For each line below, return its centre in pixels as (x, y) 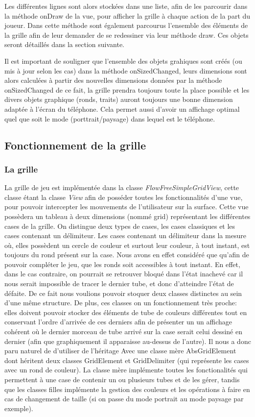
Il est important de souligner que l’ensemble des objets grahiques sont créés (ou (123, 61)
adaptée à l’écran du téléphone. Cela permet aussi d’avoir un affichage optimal (122, 109)
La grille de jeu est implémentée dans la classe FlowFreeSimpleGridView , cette (122, 187)
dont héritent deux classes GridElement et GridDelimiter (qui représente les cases (127, 360)
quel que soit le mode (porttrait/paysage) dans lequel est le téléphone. (110, 118)
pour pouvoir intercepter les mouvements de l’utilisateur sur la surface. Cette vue (127, 207)
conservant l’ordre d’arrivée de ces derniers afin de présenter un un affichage (118, 322)
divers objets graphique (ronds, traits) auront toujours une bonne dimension (119, 99)
